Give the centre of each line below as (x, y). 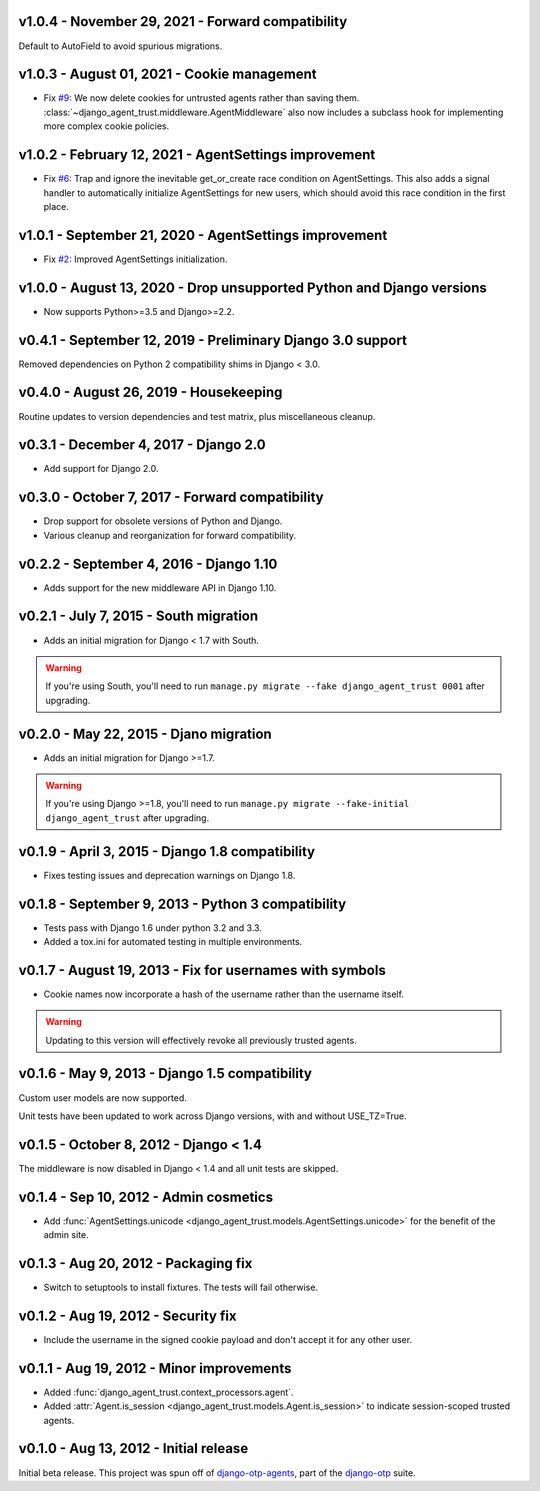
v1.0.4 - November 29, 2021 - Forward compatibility (183, 21)
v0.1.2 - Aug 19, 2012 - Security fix (127, 1315)
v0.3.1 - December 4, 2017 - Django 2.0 (142, 445)
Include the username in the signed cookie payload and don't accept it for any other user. (228, 1339)
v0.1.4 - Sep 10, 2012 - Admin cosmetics (146, 1196)
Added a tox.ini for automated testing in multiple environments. (173, 941)
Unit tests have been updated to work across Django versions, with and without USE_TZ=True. (212, 1116)
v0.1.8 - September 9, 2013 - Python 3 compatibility (182, 903)
